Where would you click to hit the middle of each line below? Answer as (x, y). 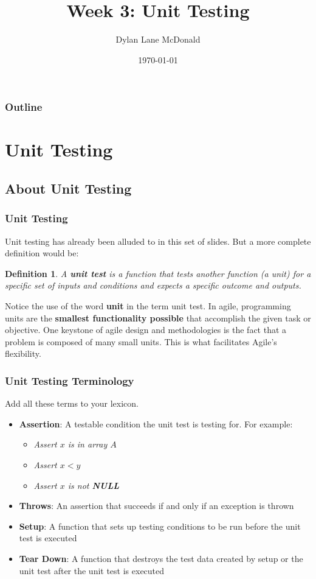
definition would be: (42, 253)
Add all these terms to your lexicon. (72, 403)
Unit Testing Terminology (70, 380)
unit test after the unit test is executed (92, 570)
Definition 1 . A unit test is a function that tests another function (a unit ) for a (158, 273)
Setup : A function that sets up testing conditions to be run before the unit (160, 526)
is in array (88, 444)
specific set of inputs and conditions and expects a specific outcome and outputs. (153, 285)
